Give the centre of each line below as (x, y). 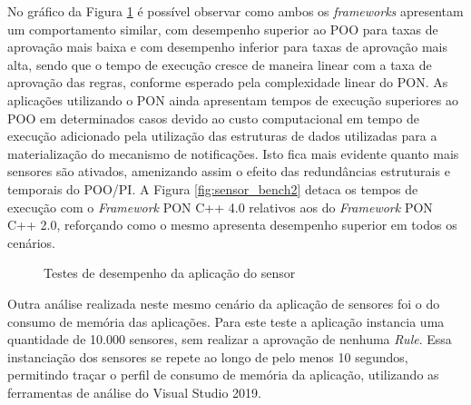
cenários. (32, 242)
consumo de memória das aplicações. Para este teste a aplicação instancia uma (226, 321)
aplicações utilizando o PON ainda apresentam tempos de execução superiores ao (233, 99)
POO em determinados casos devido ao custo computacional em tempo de (213, 118)
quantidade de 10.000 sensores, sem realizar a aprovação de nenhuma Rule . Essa (230, 339)
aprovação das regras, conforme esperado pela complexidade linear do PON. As (228, 82)
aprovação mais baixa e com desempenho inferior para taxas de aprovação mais (228, 47)
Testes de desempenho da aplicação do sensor (170, 273)
